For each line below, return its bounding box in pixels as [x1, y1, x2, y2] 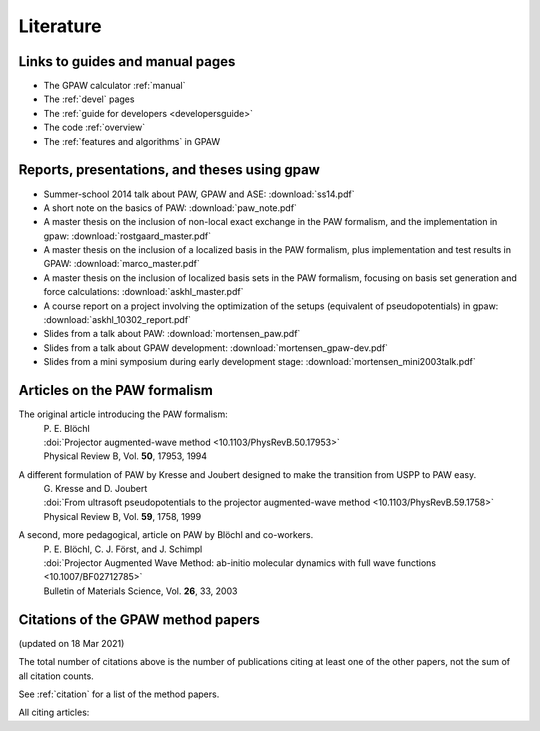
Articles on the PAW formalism [18, 382, 214, 399]
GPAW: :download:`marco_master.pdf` [43, 258, 200, 270]
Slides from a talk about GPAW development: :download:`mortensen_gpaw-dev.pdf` [43, 341, 389, 354]
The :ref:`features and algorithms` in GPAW [43, 135, 220, 147]
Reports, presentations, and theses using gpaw [18, 161, 320, 179]
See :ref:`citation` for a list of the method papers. [18, 688, 220, 700]
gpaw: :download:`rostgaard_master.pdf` [43, 230, 212, 242]
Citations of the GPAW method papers [18, 611, 260, 628]
